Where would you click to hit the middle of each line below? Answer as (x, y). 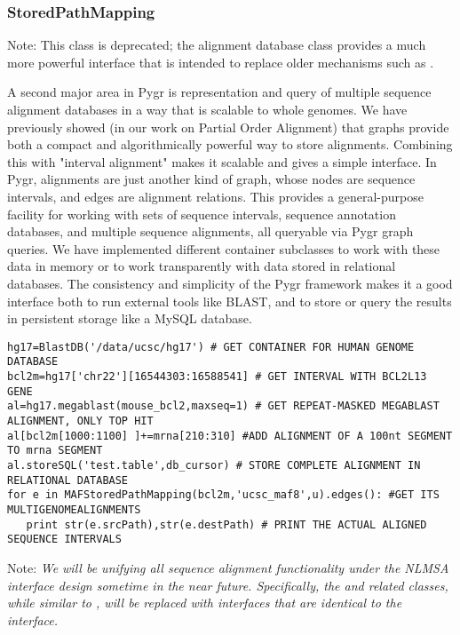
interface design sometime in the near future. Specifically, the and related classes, (228, 585)
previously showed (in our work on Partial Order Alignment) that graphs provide (228, 127)
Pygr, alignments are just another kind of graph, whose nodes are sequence (211, 179)
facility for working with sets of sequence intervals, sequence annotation (202, 214)
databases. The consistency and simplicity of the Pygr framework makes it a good (230, 283)
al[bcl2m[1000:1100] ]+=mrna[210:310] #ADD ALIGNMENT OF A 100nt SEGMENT (230, 436)
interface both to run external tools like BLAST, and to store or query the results (230, 301)
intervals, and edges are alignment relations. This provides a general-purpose (215, 196)
